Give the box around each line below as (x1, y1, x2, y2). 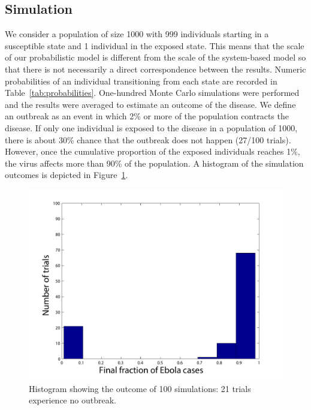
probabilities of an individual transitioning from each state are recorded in (5, 74, 277, 87)
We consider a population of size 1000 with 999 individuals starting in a (5, 28, 269, 40)
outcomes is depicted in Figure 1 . (5, 168, 128, 181)
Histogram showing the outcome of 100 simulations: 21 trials (29, 382, 251, 394)
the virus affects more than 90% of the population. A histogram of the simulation (5, 156, 304, 169)
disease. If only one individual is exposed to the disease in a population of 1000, (5, 121, 298, 134)
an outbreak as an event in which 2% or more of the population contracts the (5, 110, 289, 122)
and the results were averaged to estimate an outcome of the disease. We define (5, 98, 296, 110)
